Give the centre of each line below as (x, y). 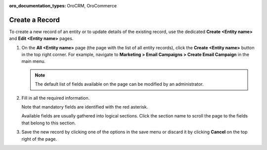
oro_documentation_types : (38, 6)
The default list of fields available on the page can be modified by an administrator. (119, 84)
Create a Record (35, 20)
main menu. (33, 61)
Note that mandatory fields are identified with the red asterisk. (85, 107)
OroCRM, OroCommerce (92, 6)
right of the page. (39, 139)
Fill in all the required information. (56, 98)
